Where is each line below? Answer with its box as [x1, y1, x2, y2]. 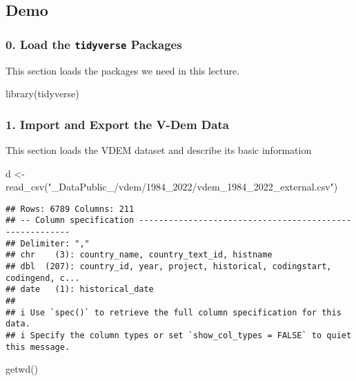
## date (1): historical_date [6, 284, 154, 295]
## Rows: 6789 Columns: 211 [6, 204, 135, 214]
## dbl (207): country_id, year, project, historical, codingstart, [6, 262, 332, 272]
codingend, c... [6, 273, 80, 283]
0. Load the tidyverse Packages [6, 35, 182, 52]
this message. [6, 342, 70, 352]
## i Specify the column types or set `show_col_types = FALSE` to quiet [6, 330, 352, 340]
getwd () [6, 362, 39, 376]
